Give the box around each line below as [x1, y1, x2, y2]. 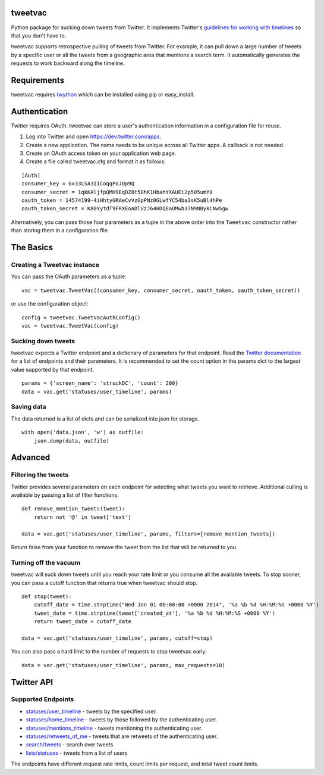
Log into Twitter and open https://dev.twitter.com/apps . [26, 133, 162, 140]
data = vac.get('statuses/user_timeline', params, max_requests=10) [21, 662, 225, 668]
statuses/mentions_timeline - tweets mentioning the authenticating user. [26, 724, 203, 732]
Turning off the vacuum [11, 558, 80, 567]
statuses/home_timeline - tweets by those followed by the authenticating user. [26, 716, 218, 723]
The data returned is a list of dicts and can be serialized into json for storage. [11, 415, 200, 422]
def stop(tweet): [21, 593, 72, 600]
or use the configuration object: [11, 300, 89, 307]
